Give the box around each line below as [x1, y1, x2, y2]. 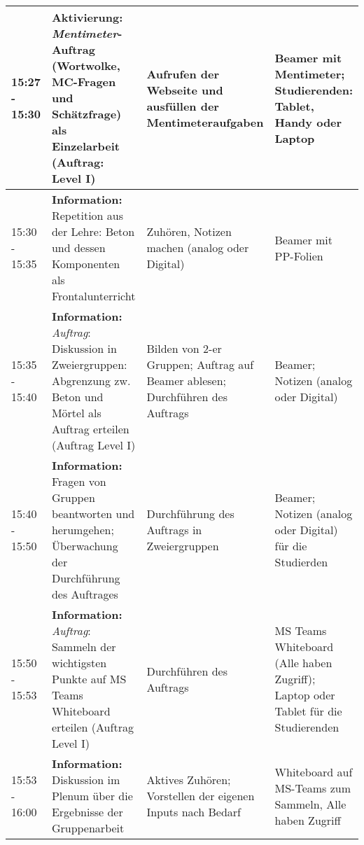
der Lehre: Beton [51, 223, 135, 239]
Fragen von [51, 473, 106, 489]
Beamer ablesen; [146, 372, 227, 389]
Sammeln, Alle [274, 795, 346, 812]
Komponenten [51, 256, 120, 272]
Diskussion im [51, 771, 120, 788]
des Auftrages [51, 586, 118, 602]
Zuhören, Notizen [146, 223, 232, 239]
